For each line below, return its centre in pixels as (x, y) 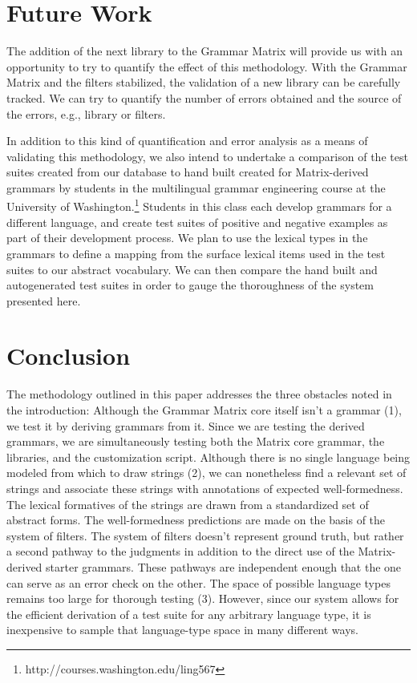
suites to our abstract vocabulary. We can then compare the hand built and (192, 269)
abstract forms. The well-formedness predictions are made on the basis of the (196, 520)
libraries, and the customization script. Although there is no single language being (208, 457)
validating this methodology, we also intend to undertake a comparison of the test (207, 156)
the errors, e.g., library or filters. (86, 113)
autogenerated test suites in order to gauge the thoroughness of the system (190, 285)
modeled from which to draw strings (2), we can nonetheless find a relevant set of (206, 473)
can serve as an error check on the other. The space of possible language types (198, 582)
